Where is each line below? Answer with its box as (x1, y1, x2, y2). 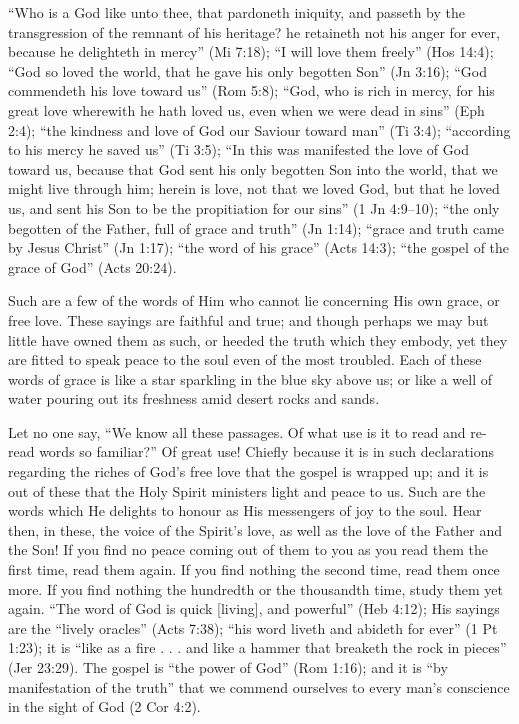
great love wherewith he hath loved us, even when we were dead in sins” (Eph (8, 99, 485, 120)
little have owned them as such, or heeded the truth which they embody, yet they (8, 329, 508, 350)
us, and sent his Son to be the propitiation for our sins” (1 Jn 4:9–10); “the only (8, 197, 500, 218)
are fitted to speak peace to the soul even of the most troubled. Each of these (8, 349, 482, 370)
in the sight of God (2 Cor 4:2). (8, 696, 201, 717)
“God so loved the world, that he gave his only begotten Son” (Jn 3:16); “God (8, 60, 487, 81)
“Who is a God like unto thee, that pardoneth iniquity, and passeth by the (8, 2, 465, 22)
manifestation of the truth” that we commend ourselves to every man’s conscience (8, 676, 510, 697)
